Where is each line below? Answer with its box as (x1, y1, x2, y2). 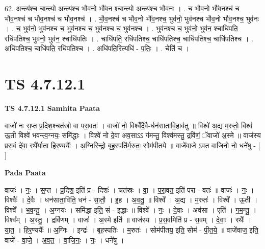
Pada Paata (5, 167, 46, 178)
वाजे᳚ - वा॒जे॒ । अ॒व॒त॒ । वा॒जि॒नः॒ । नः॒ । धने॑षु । (5, 234, 124, 245)
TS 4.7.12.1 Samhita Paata (5, 103, 100, 114)
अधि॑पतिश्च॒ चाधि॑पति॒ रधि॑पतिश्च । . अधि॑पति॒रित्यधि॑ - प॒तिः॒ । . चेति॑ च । (5, 43, 190, 54)
